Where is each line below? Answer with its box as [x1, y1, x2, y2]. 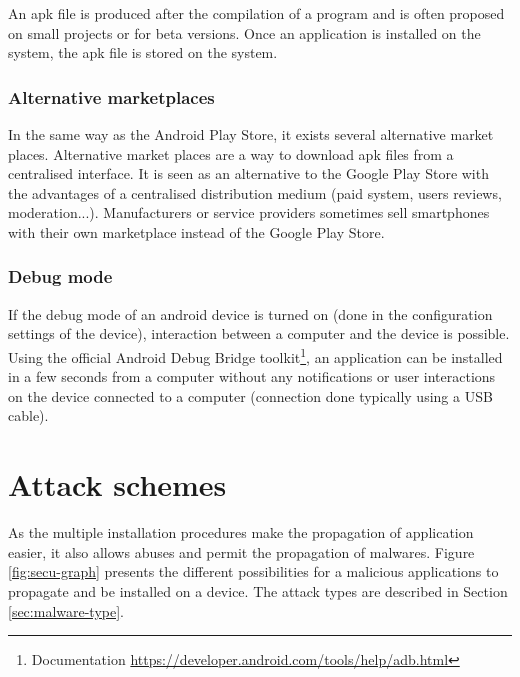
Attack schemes [8, 464, 227, 505]
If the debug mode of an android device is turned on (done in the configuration [8, 303, 493, 324]
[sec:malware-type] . [8, 600, 125, 621]
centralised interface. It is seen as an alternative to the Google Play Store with [8, 163, 489, 184]
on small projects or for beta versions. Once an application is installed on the [8, 22, 481, 43]
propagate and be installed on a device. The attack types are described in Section [8, 580, 508, 601]
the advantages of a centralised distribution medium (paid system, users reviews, [8, 182, 502, 203]
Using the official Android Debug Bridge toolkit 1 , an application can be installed [8, 343, 503, 367]
